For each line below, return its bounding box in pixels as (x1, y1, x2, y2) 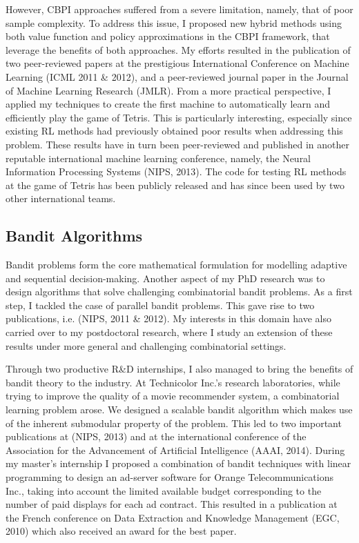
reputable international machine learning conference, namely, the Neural (6, 150, 311, 165)
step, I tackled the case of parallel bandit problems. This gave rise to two (6, 297, 315, 312)
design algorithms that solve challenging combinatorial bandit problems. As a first (6, 284, 353, 299)
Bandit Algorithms (6, 225, 143, 246)
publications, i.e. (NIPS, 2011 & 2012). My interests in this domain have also (6, 311, 331, 326)
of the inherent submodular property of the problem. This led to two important (6, 415, 342, 430)
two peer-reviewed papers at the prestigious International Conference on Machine (6, 56, 349, 70)
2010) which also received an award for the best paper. (6, 524, 237, 538)
